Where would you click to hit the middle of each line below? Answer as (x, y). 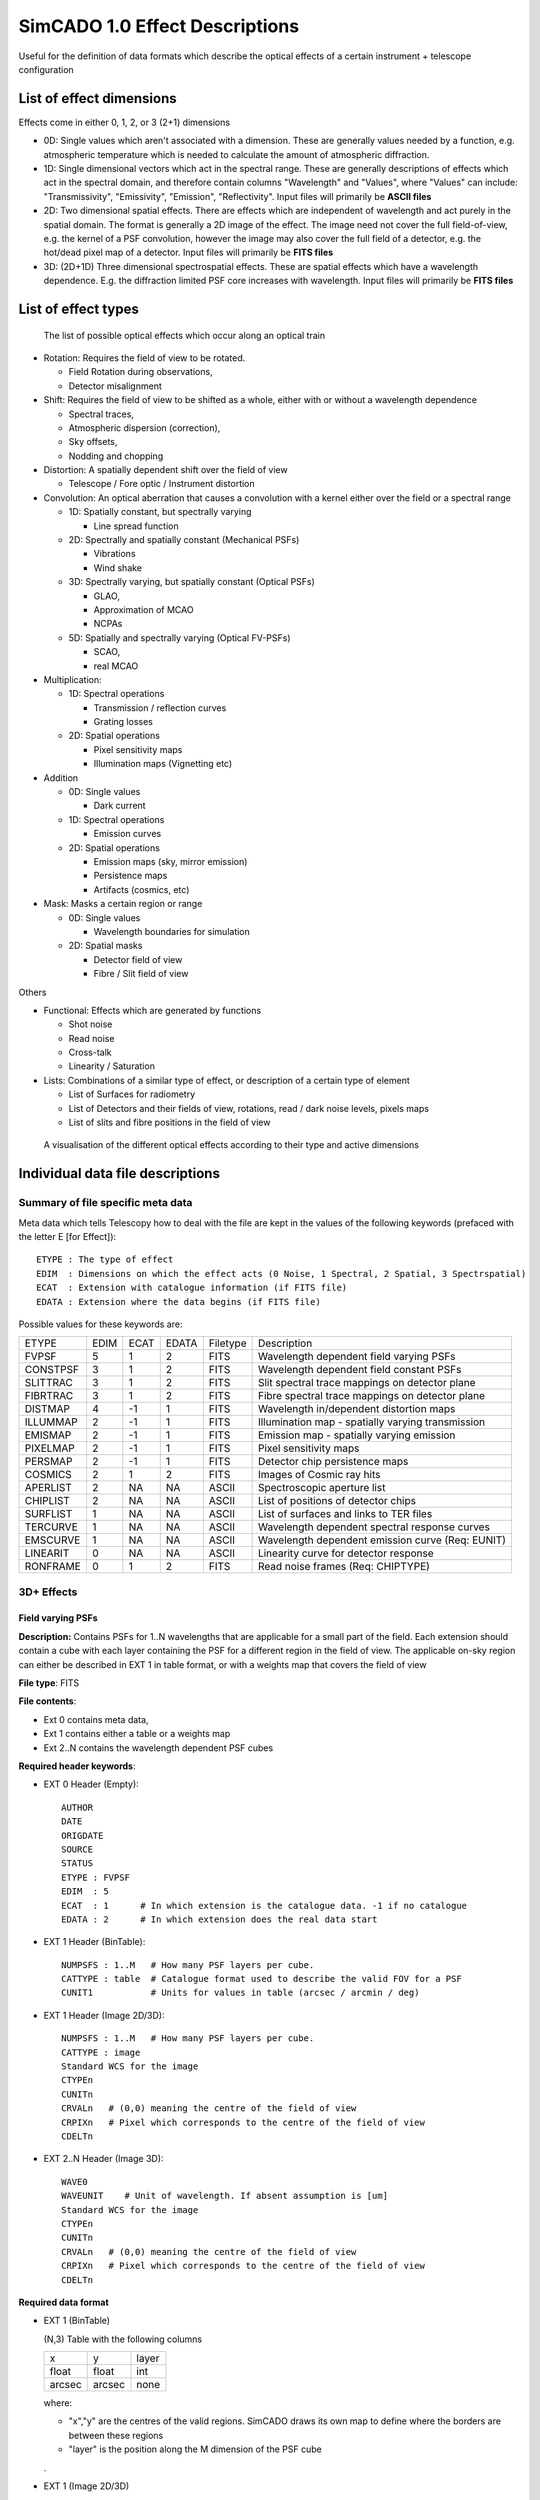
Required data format (63, 2302)
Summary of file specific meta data (105, 1203)
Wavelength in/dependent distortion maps (356, 1409)
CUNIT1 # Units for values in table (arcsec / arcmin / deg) (240, 1993)
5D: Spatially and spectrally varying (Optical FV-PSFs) (179, 637)
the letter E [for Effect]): (67, 1236)
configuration (46, 69)
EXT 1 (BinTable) (76, 2321)
